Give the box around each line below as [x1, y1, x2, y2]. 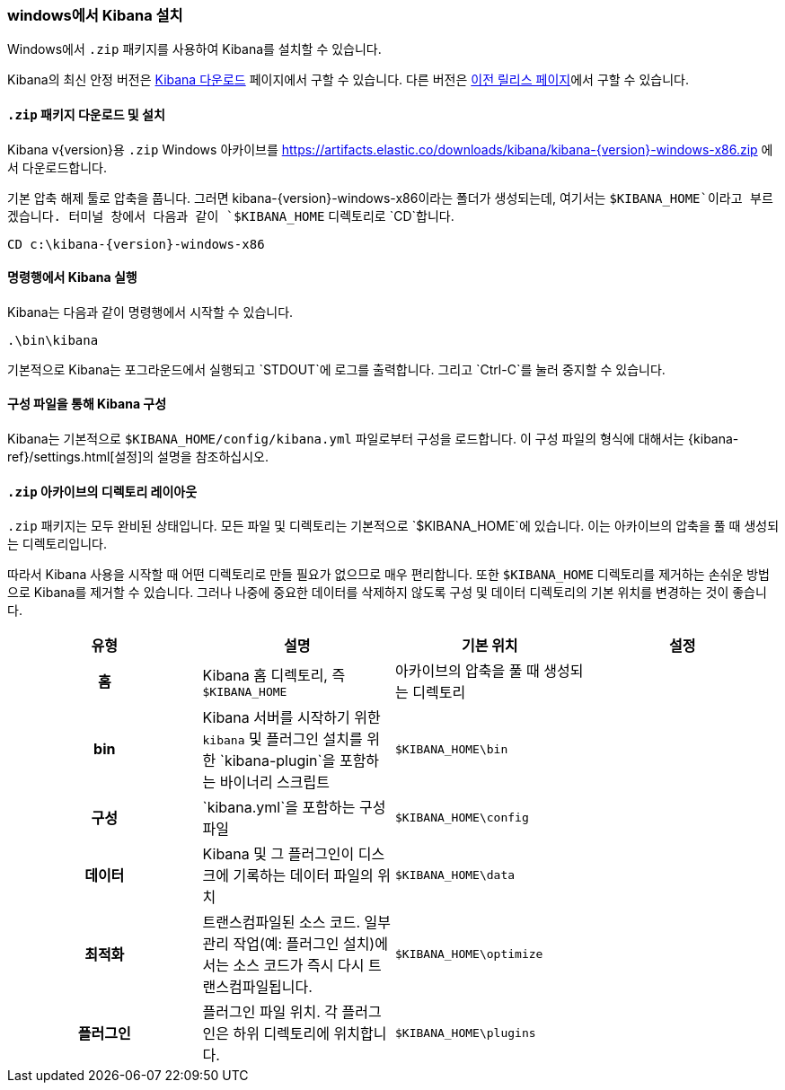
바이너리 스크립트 [219, 773, 330, 792]
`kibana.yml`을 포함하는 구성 [202, 798, 386, 817]
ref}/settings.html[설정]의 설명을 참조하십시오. [7, 449, 269, 465]
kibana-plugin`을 [224, 752, 336, 770]
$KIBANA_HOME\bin [395, 742, 508, 756]
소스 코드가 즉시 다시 [233, 956, 365, 975]
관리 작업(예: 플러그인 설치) [202, 935, 375, 954]
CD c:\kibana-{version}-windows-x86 [7, 236, 265, 251]
